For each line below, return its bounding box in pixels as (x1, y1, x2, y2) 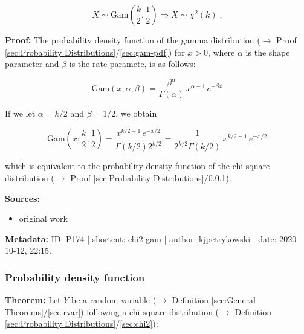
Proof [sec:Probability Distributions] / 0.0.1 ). (70, 172, 231, 184)
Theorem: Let (5, 294, 61, 306)
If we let (5, 107, 36, 120)
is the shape (245, 45, 290, 58)
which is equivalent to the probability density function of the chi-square (5, 159, 270, 172)
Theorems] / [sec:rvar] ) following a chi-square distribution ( (5, 305, 219, 318)
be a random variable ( (71, 294, 157, 306)
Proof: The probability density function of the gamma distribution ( (5, 34, 260, 46)
